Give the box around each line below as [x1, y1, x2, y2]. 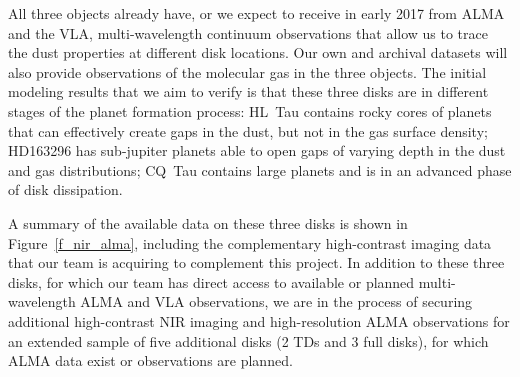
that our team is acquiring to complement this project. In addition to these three [8, 252, 505, 273]
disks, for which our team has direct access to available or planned [8, 271, 415, 292]
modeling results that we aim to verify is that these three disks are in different [8, 81, 489, 102]
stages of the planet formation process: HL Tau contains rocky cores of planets [8, 100, 492, 121]
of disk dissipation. [8, 179, 123, 200]
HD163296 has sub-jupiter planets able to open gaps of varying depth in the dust [8, 140, 506, 161]
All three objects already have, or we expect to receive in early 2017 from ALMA [8, 3, 505, 23]
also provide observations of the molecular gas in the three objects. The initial [8, 61, 487, 82]
